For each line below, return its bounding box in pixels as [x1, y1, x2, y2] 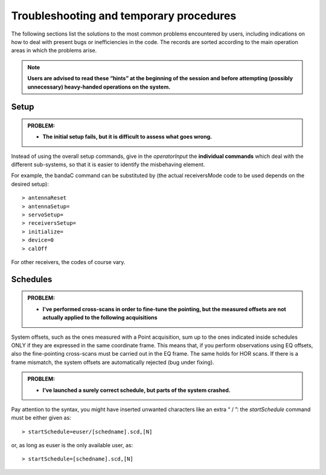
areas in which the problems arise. [11, 47, 97, 54]
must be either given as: [11, 414, 72, 421]
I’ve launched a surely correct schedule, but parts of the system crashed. [42, 386, 231, 394]
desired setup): [11, 180, 50, 187]
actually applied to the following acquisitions [42, 314, 158, 321]
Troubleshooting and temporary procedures [11, 9, 237, 22]
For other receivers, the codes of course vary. [11, 258, 126, 265]
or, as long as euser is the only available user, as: [11, 442, 133, 449]
